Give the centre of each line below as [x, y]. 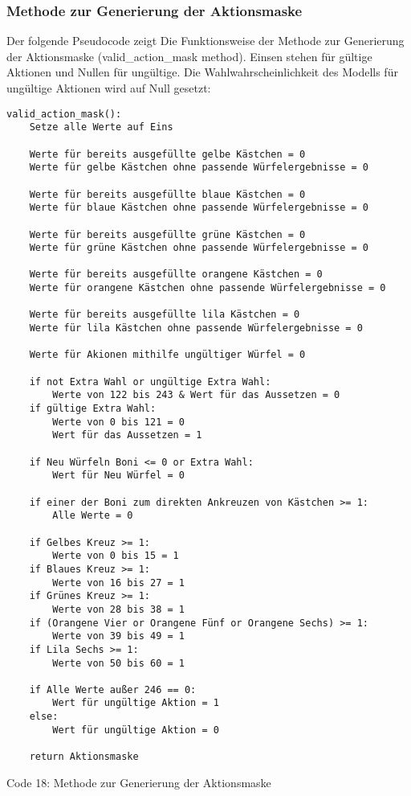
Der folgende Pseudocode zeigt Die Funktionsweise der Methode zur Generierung [205, 41]
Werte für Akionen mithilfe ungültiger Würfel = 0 [167, 355]
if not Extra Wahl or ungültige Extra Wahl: [150, 382]
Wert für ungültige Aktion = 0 [136, 730]
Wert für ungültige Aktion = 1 [136, 703]
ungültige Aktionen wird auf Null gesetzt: [109, 88]
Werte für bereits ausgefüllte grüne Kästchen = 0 [167, 234]
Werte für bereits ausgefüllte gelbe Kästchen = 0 [167, 154]
